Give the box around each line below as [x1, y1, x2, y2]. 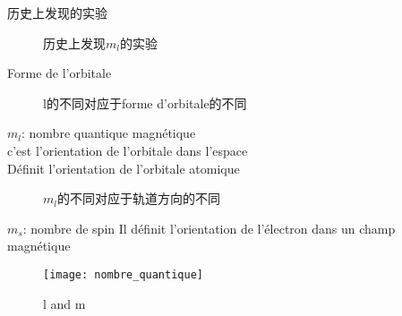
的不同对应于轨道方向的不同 [57, 189, 220, 208]
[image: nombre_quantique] [43, 268, 203, 281]
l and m [43, 294, 86, 312]
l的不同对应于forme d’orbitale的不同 [43, 93, 247, 112]
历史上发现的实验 [7, 4, 107, 21]
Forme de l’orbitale [7, 64, 112, 82]
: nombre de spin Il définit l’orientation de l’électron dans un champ [22, 218, 396, 237]
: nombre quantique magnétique [21, 124, 196, 142]
